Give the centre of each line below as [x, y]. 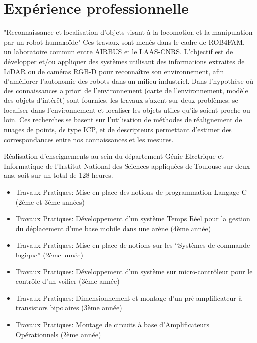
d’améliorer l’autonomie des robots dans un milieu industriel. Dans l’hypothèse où [129, 81]
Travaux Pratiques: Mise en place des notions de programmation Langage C [131, 192]
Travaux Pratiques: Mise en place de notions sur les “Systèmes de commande [133, 245]
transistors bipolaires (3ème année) [69, 307]
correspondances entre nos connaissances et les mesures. [89, 139]
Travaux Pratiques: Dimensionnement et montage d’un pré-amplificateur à [129, 298]
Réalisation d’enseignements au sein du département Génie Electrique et [114, 156]
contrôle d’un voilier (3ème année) [67, 281]
